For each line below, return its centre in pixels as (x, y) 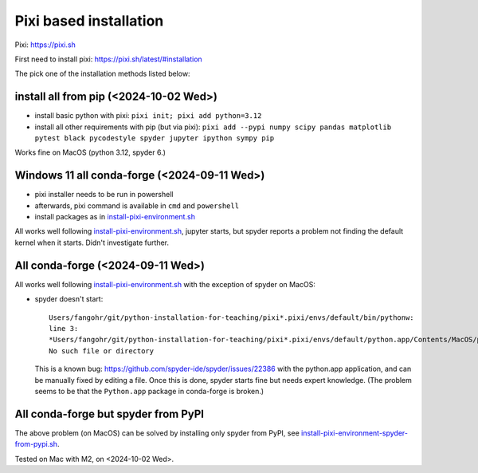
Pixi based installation (89, 21)
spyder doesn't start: (69, 299)
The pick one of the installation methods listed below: (102, 74)
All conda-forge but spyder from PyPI (110, 414)
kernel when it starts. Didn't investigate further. (92, 242)
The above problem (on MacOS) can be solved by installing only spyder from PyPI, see (157, 433)
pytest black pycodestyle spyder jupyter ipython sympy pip (155, 138)
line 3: (64, 328)
